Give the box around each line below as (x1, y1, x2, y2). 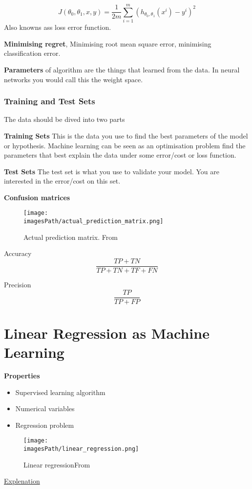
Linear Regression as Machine (4, 323, 210, 343)
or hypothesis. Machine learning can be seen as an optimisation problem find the (4, 140, 246, 150)
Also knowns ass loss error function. (4, 22, 111, 32)
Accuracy (4, 248, 32, 258)
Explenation (4, 476, 40, 486)
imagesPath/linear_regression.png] (23, 445, 139, 453)
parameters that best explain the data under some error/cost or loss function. (4, 150, 236, 160)
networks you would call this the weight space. (4, 74, 143, 84)
